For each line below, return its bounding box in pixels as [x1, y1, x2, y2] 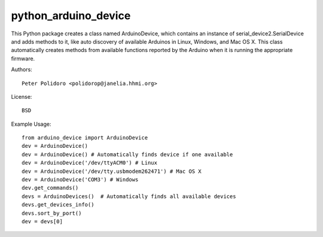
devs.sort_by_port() [22, 209, 82, 217]
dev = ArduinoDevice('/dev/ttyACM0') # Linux [22, 159, 158, 166]
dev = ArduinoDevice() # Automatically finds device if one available [22, 151, 233, 158]
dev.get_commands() [22, 184, 79, 192]
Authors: [11, 66, 32, 73]
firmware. [11, 54, 35, 62]
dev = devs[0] [22, 218, 63, 224]
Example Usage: [11, 120, 51, 127]
